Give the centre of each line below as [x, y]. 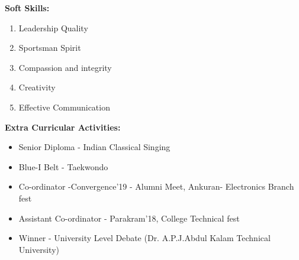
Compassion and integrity [65, 67]
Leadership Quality [53, 27]
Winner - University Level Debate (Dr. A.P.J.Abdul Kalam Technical [144, 238]
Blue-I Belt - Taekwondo [63, 166]
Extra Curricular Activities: [63, 127]
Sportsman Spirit [50, 48]
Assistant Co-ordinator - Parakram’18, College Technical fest [129, 218]
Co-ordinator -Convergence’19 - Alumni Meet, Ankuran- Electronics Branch [156, 186]
